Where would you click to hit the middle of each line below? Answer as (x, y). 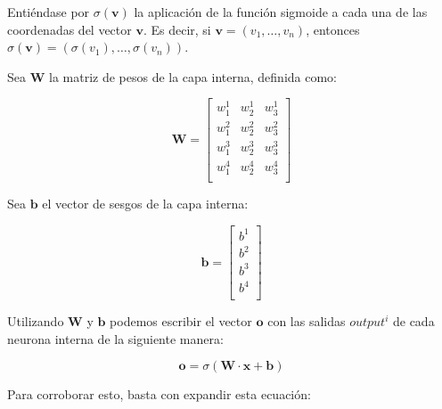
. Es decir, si (177, 29)
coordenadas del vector (70, 29)
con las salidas (307, 321)
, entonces (333, 29)
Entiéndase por (49, 12)
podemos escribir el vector (181, 321)
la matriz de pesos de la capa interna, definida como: (192, 76)
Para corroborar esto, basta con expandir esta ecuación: (159, 394)
